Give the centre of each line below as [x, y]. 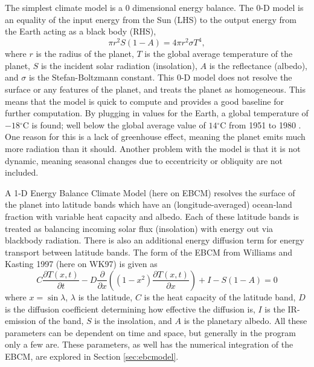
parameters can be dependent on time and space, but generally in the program [150, 332]
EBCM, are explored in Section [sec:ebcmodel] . [92, 356]
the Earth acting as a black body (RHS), [81, 31]
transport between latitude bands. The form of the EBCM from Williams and [149, 252]
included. [22, 172]
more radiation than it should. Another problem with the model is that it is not [153, 149]
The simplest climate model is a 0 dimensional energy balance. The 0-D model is [154, 7]
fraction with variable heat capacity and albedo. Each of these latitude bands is [152, 216]
